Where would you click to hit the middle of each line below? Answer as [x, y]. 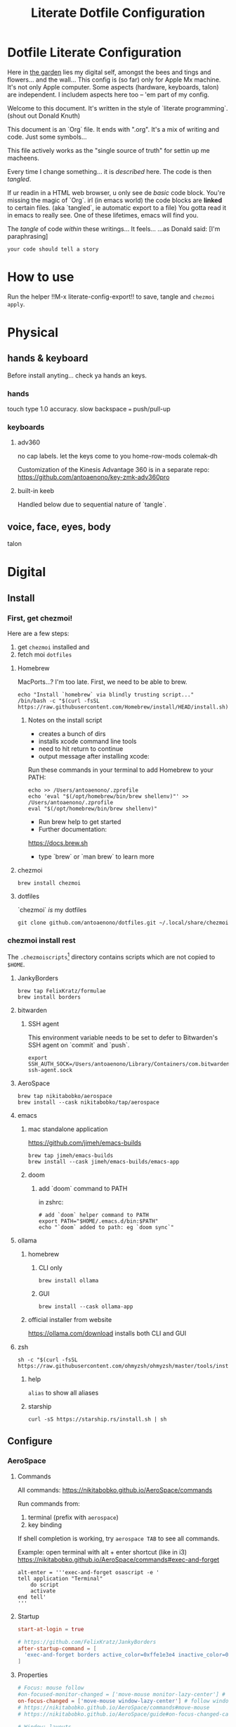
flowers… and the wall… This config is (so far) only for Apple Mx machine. [114, 80]
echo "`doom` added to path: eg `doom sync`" [106, 1228]
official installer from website [70, 1320]
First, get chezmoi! [40, 618]
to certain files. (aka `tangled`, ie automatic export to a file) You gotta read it [117, 207]
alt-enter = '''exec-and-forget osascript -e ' [88, 1572]
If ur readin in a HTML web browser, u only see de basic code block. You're [117, 192]
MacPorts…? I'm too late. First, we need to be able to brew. [102, 682]
